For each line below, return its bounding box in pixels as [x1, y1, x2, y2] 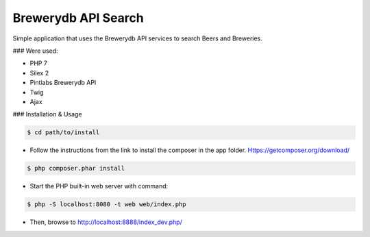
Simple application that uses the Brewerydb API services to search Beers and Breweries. [12, 34, 263, 42]
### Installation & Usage [12, 110, 82, 118]
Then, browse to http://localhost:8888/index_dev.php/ [29, 218, 183, 226]
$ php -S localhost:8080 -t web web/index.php [27, 201, 186, 208]
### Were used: [12, 47, 58, 55]
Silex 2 [29, 68, 49, 77]
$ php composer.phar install [27, 164, 125, 173]
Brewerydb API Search [12, 10, 144, 25]
